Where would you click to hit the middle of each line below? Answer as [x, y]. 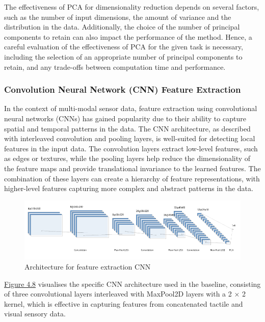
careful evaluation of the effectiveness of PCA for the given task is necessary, [124, 47]
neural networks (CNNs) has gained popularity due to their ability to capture [125, 118]
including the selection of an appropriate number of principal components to [123, 56]
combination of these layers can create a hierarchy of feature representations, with [132, 178]
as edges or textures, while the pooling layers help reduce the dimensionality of [127, 158]
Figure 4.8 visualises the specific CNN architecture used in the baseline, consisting [132, 284]
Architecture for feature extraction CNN [88, 266]
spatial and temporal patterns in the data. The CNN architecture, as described [127, 128]
